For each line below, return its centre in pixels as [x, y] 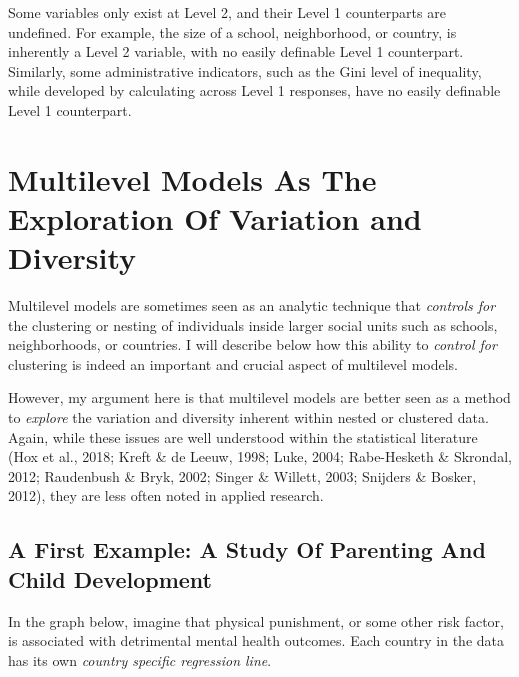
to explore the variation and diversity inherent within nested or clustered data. [248, 417]
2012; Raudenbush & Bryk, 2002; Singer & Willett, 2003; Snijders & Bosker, [242, 475]
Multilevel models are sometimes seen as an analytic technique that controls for [252, 305]
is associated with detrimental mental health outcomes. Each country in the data [256, 640]
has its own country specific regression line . [140, 659]
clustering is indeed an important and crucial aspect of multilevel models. [233, 363]
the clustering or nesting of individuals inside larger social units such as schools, [253, 324]
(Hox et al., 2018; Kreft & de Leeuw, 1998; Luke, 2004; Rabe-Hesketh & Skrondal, [260, 456]
